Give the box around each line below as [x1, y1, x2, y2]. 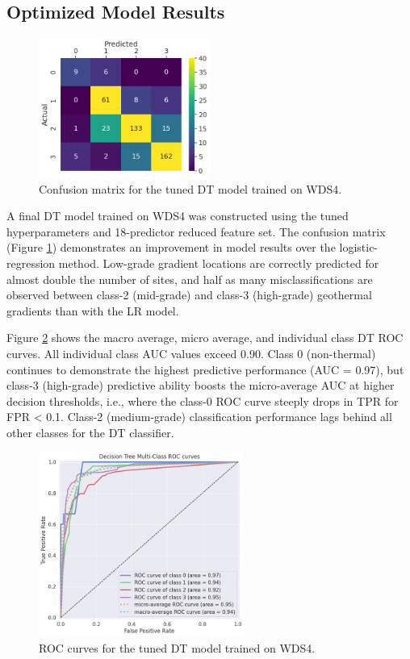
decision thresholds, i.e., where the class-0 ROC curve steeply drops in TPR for [6, 392, 399, 409]
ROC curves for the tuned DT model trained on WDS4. [39, 639, 316, 656]
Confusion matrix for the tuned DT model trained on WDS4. [39, 180, 342, 197]
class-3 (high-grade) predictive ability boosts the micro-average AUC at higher [6, 377, 395, 394]
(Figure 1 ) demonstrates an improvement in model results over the [6, 239, 336, 256]
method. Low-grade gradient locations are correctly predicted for [58, 254, 379, 271]
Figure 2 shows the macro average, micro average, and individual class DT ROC [6, 329, 404, 346]
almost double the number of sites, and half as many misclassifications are [6, 270, 373, 287]
